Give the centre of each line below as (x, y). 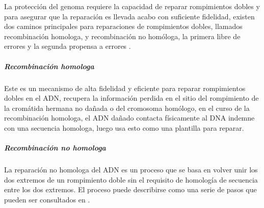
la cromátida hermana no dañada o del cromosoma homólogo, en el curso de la (127, 108)
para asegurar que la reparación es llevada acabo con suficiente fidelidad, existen (129, 16)
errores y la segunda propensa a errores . (68, 46)
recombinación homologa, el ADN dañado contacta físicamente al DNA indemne (129, 118)
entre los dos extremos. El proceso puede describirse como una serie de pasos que (130, 189)
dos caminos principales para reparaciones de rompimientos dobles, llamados (123, 26)
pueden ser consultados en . (47, 199)
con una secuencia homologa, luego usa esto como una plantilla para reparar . (124, 127)
